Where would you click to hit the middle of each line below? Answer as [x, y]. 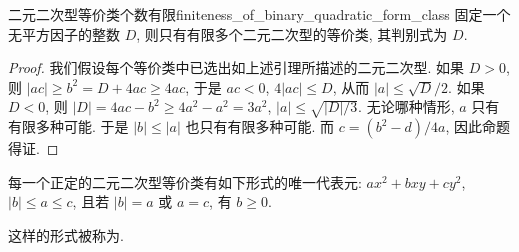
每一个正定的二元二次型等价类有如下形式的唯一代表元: [185, 181]
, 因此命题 [478, 126]
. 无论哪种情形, [406, 106]
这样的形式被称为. [66, 234]
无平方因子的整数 [64, 33]
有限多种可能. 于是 [68, 126]
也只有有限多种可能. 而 [260, 126]
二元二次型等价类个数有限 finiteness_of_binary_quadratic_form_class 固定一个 [259, 14]
